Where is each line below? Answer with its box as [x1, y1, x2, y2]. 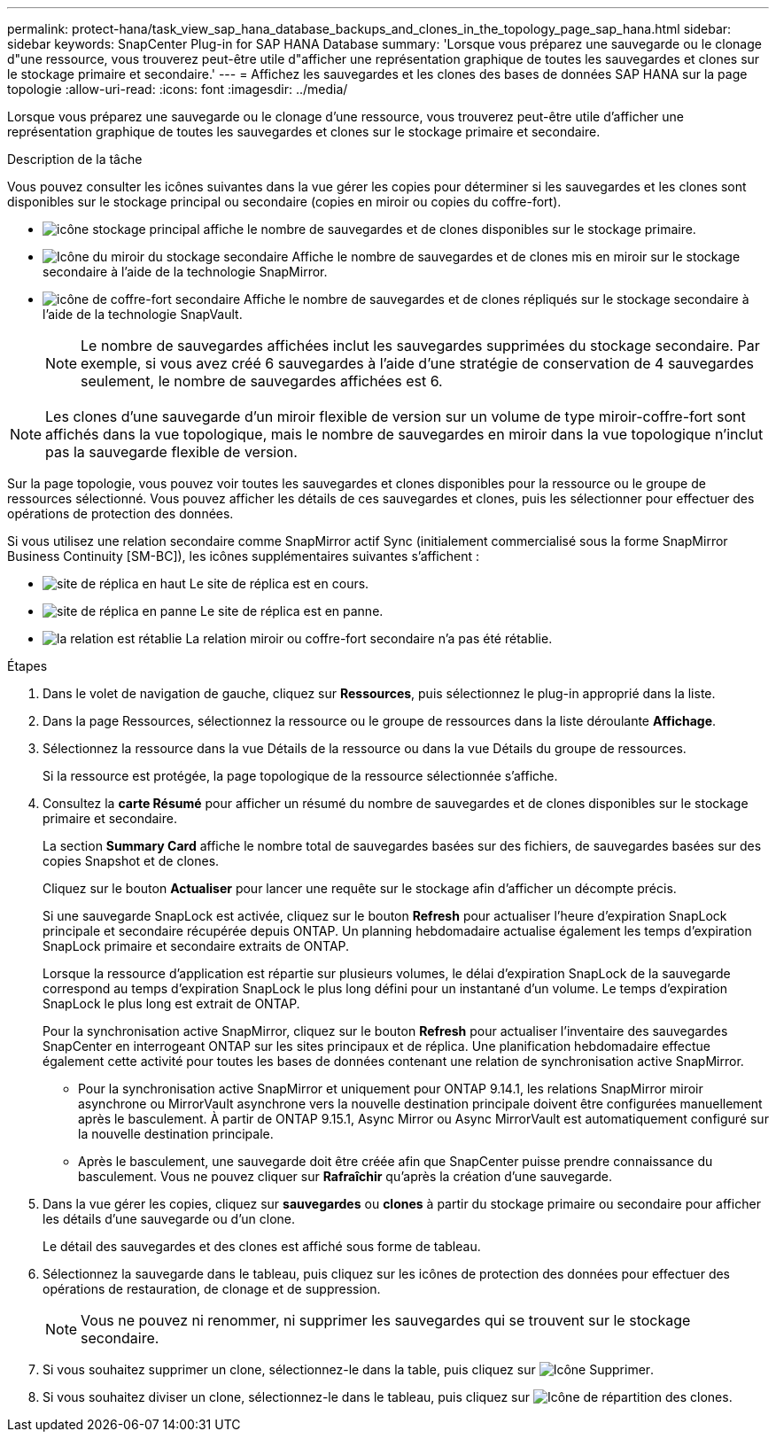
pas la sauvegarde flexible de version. [45, 443, 298, 461]
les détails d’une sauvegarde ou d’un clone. [43, 1211, 296, 1226]
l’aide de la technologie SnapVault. [43, 307, 243, 322]
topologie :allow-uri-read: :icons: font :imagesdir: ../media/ [7, 82, 348, 97]
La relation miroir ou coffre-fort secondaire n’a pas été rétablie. [185, 631, 553, 646]
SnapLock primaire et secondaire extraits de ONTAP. [43, 938, 350, 953]
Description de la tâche [7, 152, 143, 167]
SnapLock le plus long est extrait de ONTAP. [43, 996, 300, 1011]
